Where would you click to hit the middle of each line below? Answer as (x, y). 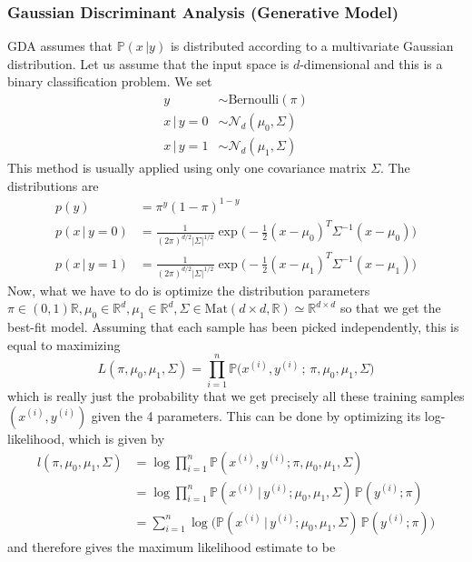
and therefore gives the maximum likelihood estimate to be (172, 546)
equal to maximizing (64, 344)
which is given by (117, 438)
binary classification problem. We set (110, 81)
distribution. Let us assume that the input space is (148, 63)
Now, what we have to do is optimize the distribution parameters (189, 290)
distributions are (53, 185)
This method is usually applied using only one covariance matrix (187, 168)
